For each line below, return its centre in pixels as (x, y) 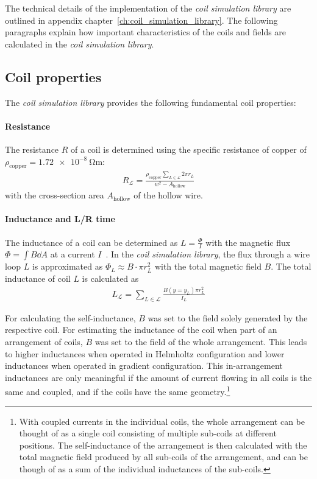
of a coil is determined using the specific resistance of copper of (189, 149)
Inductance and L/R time (60, 219)
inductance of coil (38, 278)
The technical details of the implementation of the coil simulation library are (148, 8)
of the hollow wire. (168, 195)
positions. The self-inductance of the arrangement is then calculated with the (163, 445)
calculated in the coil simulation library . (80, 44)
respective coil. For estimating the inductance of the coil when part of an (141, 330)
